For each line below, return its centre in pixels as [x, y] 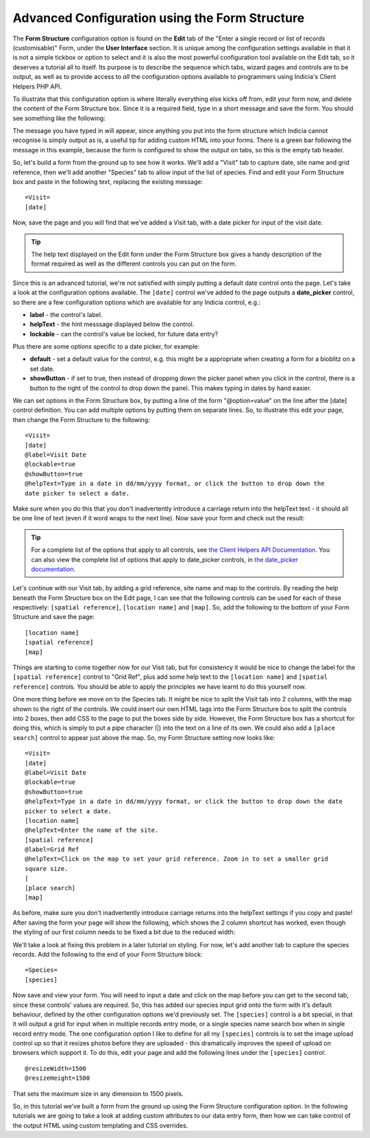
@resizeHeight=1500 [58, 1078]
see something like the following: [59, 118]
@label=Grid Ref [52, 850]
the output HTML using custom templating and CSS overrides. [100, 1125]
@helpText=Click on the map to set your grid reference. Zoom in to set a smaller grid [177, 859]
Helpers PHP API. [37, 86]
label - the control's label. [66, 314]
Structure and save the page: [54, 617]
